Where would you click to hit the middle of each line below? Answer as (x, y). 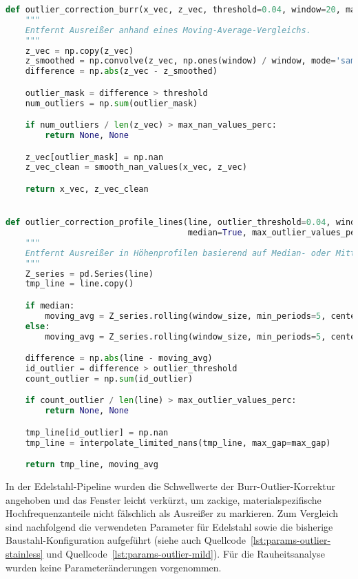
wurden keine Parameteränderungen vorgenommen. (114, 567)
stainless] (24, 554)
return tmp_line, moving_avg (92, 465)
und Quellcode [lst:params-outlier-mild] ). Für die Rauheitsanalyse (186, 554)
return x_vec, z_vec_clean (87, 189)
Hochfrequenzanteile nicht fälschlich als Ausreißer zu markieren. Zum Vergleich (172, 513)
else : (38, 326)
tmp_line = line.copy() (80, 284)
